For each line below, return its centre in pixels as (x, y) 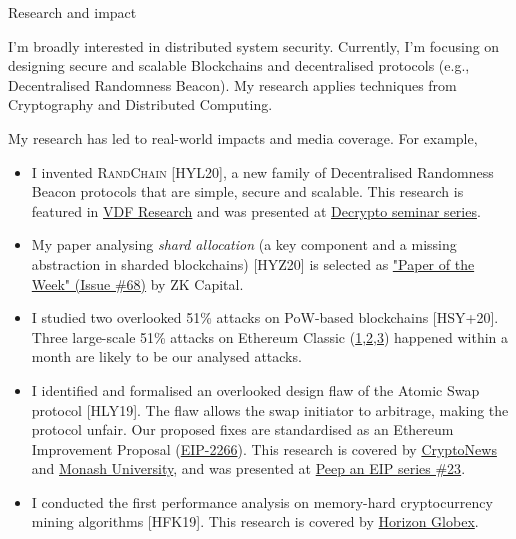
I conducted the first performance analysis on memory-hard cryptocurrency (262, 501)
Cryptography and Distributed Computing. (140, 104)
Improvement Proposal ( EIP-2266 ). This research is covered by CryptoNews (264, 448)
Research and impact (72, 12)
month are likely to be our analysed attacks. (166, 356)
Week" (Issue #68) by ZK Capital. (137, 283)
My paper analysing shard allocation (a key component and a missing (244, 244)
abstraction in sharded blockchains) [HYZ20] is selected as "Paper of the (253, 263)
